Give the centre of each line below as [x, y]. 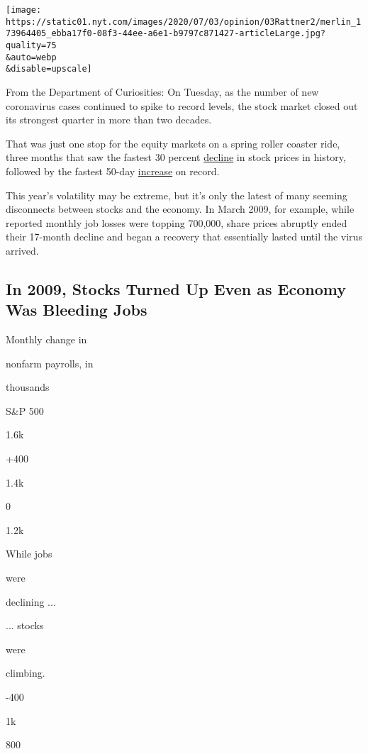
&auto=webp [31, 57]
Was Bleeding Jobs [77, 310]
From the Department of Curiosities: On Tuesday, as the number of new [162, 91]
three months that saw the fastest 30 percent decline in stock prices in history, [176, 157]
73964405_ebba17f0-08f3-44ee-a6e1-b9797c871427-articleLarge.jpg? [166, 34]
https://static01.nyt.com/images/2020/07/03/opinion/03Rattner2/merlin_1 [184, 22]
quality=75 [31, 45]
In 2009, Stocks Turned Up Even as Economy [176, 288]
